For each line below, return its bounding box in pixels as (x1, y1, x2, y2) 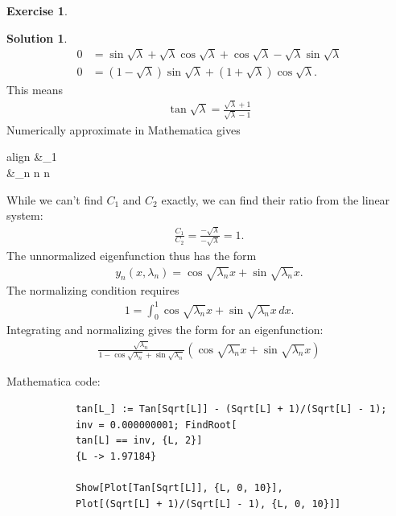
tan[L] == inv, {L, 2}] (75, 435, 203, 447)
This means (6, 80, 64, 97)
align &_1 (6, 148, 57, 165)
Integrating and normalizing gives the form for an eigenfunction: (6, 321, 324, 338)
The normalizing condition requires (6, 282, 179, 299)
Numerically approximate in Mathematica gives (6, 121, 241, 138)
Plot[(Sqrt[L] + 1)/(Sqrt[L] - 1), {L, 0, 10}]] (75, 497, 341, 510)
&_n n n (6, 164, 51, 181)
